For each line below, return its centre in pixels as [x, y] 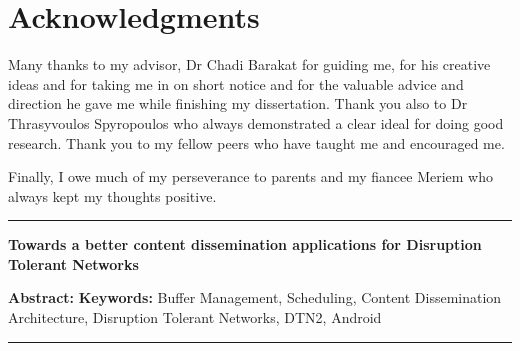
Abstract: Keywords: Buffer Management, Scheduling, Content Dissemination [255, 297]
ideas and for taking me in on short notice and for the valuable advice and [236, 83]
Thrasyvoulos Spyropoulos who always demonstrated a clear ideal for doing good [256, 122]
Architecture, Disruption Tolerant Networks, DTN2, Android [195, 317]
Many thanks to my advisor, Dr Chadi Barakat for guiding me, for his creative [249, 64]
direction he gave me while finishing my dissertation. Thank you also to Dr [238, 103]
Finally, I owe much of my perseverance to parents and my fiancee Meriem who [251, 176]
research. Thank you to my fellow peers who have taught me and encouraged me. [256, 142]
